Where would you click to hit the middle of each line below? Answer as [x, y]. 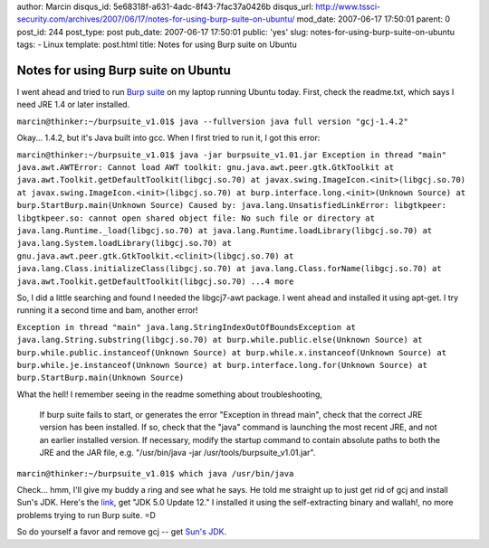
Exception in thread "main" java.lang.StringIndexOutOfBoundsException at [187, 327]
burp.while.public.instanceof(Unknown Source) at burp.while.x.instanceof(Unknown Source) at [232, 352]
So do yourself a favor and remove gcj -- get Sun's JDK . [121, 532]
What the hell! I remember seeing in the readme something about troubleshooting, [170, 394]
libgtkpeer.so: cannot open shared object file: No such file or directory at [196, 218]
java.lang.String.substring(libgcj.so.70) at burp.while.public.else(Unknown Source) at [220, 340]
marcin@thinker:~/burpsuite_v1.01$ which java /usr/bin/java [155, 473]
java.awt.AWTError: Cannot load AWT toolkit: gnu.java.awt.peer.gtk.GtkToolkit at [205, 168]
